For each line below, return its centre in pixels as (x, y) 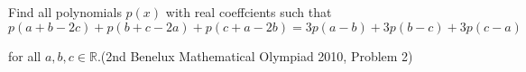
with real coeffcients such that (249, 12)
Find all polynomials (65, 12)
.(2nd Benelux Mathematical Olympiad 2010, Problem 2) (255, 55)
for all (25, 55)
